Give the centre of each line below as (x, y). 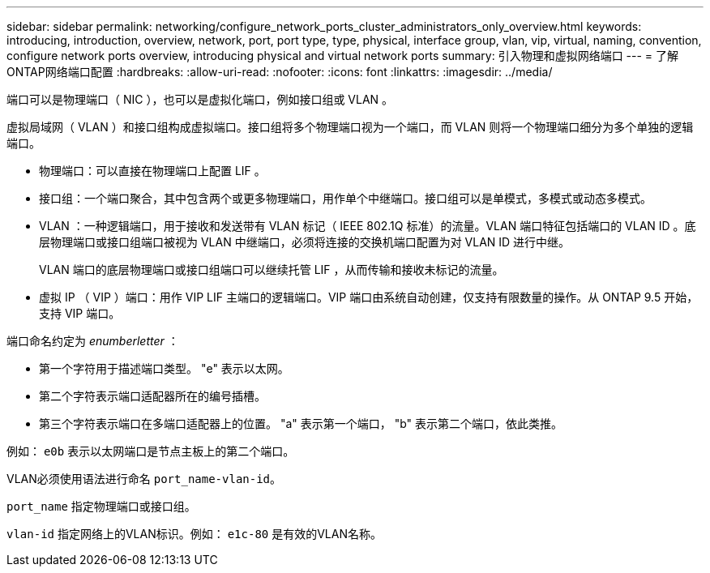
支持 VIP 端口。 (80, 313)
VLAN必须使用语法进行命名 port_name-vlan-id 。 (144, 479)
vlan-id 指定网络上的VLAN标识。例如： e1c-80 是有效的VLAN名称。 (194, 534)
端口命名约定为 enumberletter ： (93, 341)
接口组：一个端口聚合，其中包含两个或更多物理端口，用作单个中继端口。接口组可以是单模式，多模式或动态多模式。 (345, 198)
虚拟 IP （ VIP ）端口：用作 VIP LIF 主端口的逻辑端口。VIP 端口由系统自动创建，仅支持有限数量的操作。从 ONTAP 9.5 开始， (369, 297)
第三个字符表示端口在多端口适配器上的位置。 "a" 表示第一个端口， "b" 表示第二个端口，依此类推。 (301, 423)
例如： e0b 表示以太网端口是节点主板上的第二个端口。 (151, 451)
